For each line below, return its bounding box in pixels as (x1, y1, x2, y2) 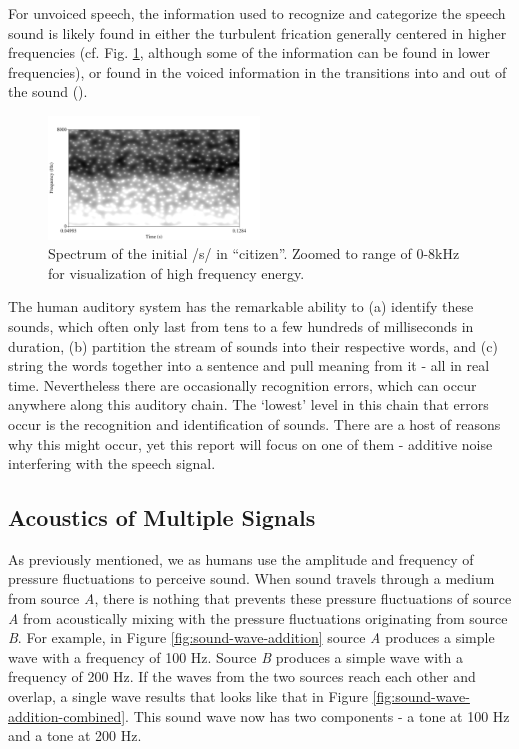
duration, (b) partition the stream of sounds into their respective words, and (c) (8, 335, 498, 356)
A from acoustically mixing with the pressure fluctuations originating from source (8, 607, 508, 628)
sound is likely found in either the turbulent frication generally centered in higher (8, 22, 507, 43)
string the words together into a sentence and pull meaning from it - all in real (8, 355, 490, 376)
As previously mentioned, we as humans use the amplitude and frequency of (8, 548, 474, 569)
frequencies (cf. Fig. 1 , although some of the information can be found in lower (8, 42, 490, 63)
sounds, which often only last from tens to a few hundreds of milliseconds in (8, 315, 474, 336)
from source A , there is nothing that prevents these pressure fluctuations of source (8, 588, 512, 609)
